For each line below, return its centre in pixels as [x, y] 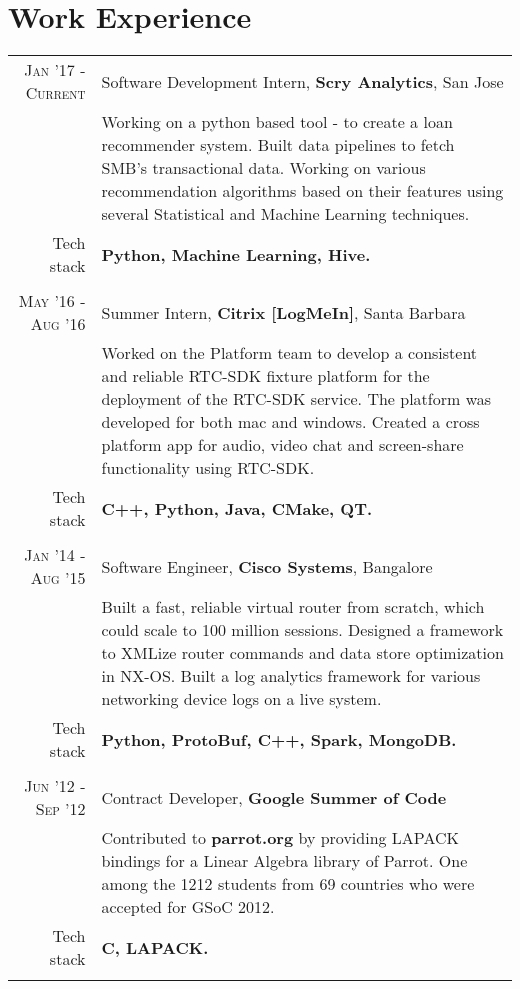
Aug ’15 [58, 578]
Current [55, 93]
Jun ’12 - [55, 786]
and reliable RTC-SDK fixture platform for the [265, 376]
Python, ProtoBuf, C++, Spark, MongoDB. [279, 739]
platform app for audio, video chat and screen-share [282, 445]
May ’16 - [52, 301]
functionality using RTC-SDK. [208, 468]
